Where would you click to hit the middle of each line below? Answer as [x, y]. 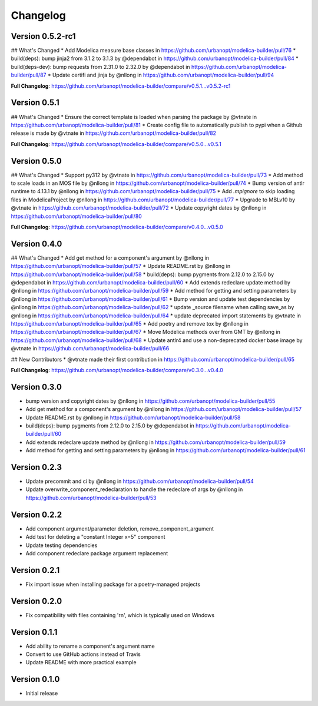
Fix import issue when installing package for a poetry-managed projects [113, 584]
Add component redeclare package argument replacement [97, 553]
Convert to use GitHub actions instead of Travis [83, 654]
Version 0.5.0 [36, 161]
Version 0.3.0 [36, 387]
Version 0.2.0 [37, 601]
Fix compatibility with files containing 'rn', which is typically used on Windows [120, 615]
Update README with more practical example [81, 662]
